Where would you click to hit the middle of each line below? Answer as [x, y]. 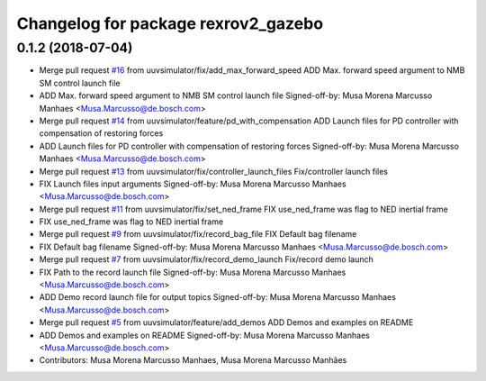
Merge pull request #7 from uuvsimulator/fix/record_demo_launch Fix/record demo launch [206, 259]
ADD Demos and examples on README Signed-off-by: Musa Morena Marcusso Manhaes [205, 335]
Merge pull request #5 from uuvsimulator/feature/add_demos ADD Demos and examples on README [226, 322]
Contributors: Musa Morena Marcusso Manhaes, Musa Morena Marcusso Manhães [193, 360]
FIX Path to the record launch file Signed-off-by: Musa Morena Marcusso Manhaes [193, 272]
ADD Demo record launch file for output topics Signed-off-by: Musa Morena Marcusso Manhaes [217, 297]
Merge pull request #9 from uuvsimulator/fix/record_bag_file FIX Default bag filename [198, 234]
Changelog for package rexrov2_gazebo [170, 23]
